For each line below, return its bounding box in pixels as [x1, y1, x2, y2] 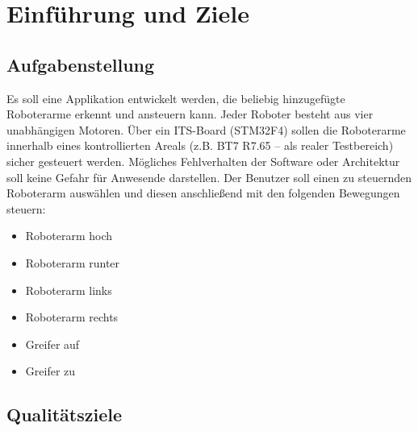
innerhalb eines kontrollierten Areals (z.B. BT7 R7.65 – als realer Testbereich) [6, 137, 394, 154]
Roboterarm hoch [25, 227, 113, 244]
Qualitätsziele [6, 402, 123, 427]
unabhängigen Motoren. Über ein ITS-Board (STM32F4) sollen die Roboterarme [6, 121, 406, 138]
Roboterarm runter [25, 254, 120, 271]
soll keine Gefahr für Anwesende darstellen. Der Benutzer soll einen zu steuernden [6, 168, 412, 185]
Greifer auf [25, 335, 80, 352]
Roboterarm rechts [25, 309, 119, 325]
